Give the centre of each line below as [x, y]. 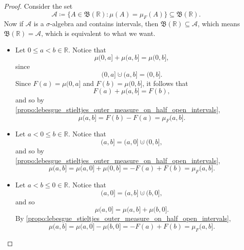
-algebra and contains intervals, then [104, 24]
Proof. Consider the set [38, 6]
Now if [14, 24]
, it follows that [165, 83]
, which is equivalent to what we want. [98, 33]
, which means [219, 24]
